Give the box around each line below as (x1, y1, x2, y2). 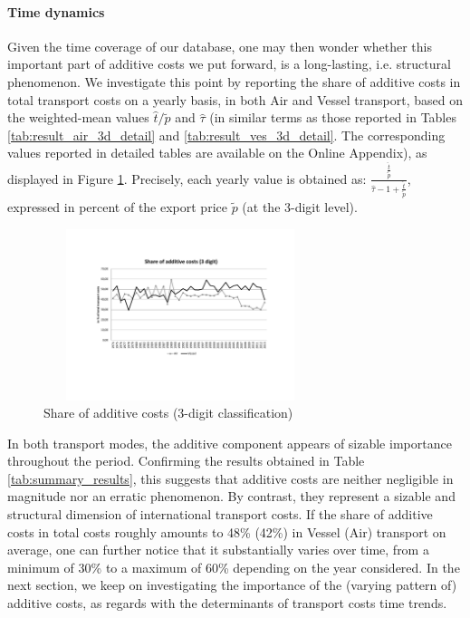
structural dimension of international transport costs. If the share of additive (7, 505, 433, 524)
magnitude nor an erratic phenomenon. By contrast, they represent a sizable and (7, 487, 456, 506)
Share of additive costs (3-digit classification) (43, 403, 293, 422)
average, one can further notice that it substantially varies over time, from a (7, 540, 429, 559)
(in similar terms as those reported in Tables (209, 108, 456, 127)
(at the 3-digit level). (242, 197, 358, 216)
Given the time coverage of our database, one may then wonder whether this (7, 36, 432, 55)
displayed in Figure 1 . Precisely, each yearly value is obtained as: (7, 169, 367, 188)
